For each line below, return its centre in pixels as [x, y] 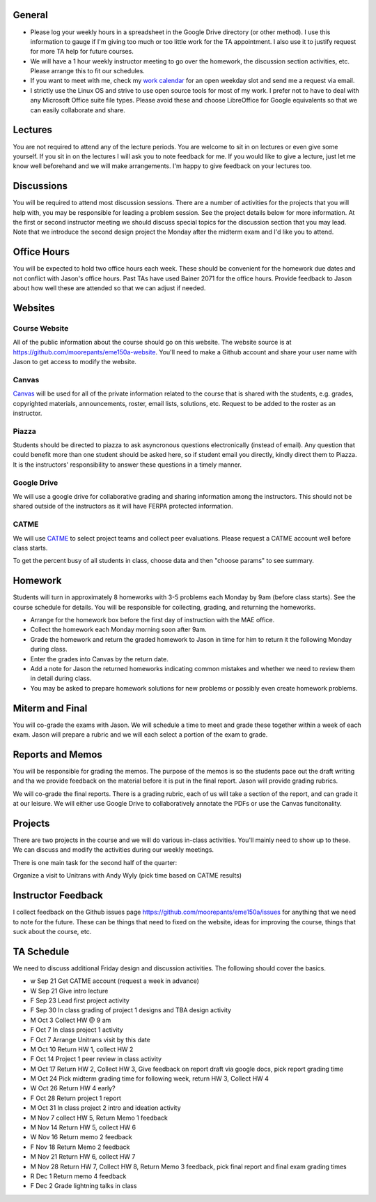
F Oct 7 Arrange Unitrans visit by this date [91, 1039]
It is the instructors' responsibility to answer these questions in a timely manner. [127, 465]
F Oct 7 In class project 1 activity [77, 1030]
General [31, 15]
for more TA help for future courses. [82, 52]
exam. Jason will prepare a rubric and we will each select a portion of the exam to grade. [140, 735]
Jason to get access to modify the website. [75, 362]
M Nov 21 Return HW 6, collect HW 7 [83, 1157]
